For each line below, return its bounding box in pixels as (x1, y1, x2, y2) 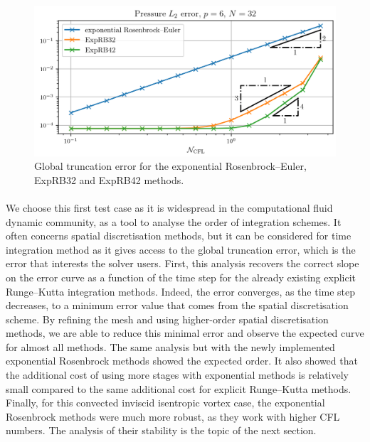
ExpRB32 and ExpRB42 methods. (34, 172, 184, 187)
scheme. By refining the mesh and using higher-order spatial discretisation (6, 311, 329, 326)
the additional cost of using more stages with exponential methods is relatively (6, 367, 349, 382)
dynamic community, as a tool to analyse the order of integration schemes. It (6, 214, 342, 229)
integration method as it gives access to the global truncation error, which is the (6, 242, 356, 257)
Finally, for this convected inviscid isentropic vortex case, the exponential (6, 395, 325, 410)
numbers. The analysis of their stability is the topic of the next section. (6, 423, 317, 438)
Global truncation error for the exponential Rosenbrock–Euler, (34, 158, 307, 173)
